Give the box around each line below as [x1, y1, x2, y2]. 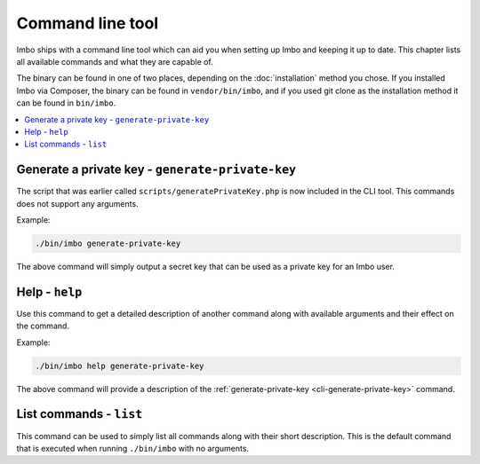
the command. [16, 320, 70, 332]
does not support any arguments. [16, 198, 139, 208]
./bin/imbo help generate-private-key [35, 360, 204, 371]
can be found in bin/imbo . [16, 98, 116, 108]
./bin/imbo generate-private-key [35, 238, 181, 248]
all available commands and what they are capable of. [16, 56, 213, 67]
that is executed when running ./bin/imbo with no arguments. [16, 443, 249, 453]
